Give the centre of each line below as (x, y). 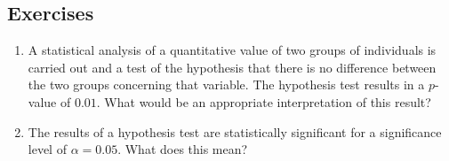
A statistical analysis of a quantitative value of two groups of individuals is (232, 50)
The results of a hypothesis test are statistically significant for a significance (235, 131)
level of (47, 149)
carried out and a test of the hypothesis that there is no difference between (232, 67)
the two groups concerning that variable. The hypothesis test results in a (226, 84)
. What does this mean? (183, 149)
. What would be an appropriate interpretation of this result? (264, 101)
